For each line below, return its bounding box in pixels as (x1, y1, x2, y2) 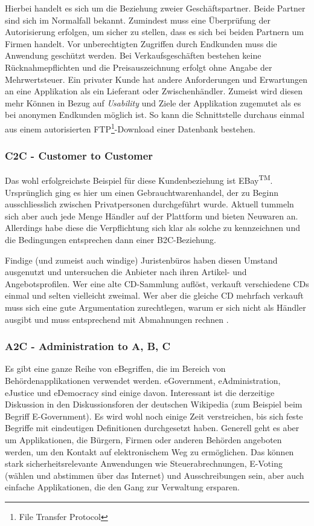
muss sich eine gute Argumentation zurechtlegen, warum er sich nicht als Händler (5, 301, 306, 313)
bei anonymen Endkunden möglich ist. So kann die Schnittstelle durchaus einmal (5, 108, 304, 121)
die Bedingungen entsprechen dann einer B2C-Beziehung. (5, 233, 216, 246)
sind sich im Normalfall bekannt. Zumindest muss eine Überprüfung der (5, 13, 271, 26)
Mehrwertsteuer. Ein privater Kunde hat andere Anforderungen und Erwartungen (5, 73, 308, 85)
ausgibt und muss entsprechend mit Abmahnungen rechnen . (5, 313, 229, 325)
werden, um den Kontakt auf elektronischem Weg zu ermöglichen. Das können (5, 445, 294, 458)
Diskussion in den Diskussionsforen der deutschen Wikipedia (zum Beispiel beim (5, 398, 303, 411)
